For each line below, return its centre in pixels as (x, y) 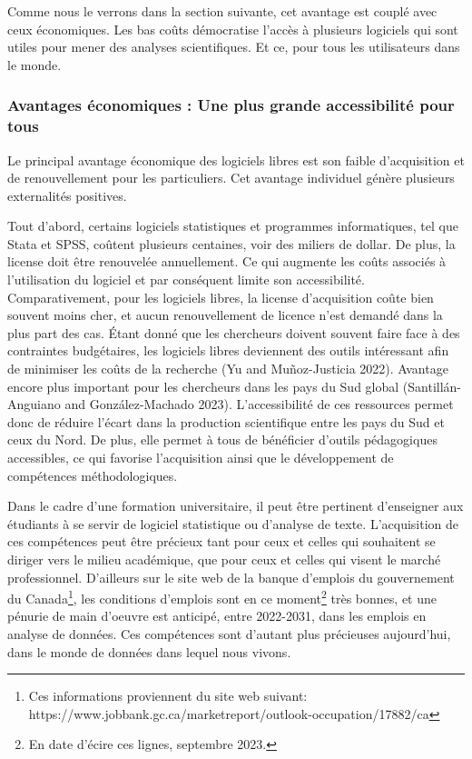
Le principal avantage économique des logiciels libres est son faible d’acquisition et (236, 160)
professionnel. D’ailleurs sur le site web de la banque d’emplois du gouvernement (231, 577)
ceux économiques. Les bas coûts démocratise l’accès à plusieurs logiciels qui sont (233, 29)
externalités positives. (67, 195)
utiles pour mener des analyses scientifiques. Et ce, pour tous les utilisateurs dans (234, 47)
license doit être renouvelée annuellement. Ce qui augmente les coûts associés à (227, 261)
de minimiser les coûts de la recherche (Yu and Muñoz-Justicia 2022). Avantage (228, 369)
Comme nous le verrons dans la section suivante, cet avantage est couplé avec (222, 11)
